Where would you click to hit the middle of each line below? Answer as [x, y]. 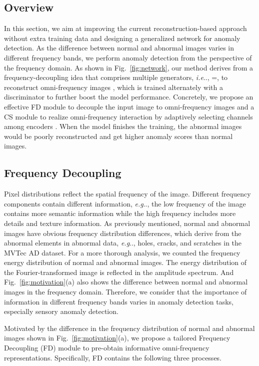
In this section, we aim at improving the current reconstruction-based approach [125, 28]
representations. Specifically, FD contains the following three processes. [113, 357]
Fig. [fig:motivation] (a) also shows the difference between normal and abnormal [126, 282]
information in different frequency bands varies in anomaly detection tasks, [119, 301]
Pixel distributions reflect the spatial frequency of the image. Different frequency [127, 194]
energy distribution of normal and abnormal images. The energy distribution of [125, 262]
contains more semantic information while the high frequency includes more [120, 213]
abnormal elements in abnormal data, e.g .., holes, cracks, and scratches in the [123, 243]
